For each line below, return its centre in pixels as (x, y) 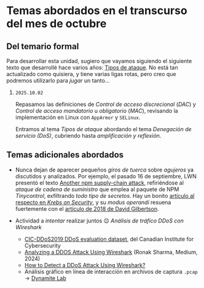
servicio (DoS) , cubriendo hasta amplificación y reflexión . (88, 136)
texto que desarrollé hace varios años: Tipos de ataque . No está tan (92, 67)
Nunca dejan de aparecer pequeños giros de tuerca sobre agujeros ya (104, 170)
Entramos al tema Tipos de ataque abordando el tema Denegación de (103, 129)
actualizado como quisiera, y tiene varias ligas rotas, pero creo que (91, 74)
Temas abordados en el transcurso (97, 11)
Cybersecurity (43, 245)
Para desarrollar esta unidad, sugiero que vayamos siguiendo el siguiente (99, 61)
